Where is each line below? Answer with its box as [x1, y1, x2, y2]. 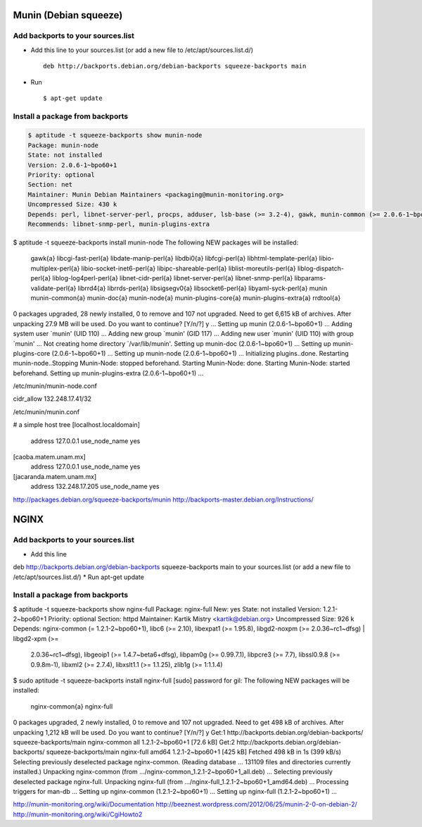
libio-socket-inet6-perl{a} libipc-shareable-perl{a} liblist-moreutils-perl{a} [81, 264, 296, 273]
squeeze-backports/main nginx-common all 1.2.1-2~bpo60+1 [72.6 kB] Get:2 [13, 738, 236, 746]
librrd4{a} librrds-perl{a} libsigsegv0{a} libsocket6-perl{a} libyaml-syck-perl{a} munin [77, 284, 328, 292]
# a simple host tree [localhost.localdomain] [13, 421, 141, 429]
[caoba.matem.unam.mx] [13, 453, 86, 461]
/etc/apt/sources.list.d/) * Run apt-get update [13, 573, 144, 581]
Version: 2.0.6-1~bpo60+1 [27, 161, 117, 169]
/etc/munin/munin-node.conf [13, 382, 98, 390]
